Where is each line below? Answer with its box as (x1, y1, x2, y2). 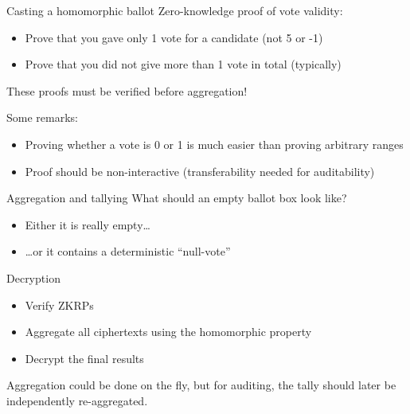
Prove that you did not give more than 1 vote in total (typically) (25, 56, 342, 72)
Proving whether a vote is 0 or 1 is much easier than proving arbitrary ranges (25, 135, 404, 152)
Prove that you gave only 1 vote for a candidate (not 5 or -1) (25, 29, 323, 45)
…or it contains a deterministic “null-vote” (25, 243, 231, 260)
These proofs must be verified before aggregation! (6, 82, 248, 99)
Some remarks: (6, 109, 78, 126)
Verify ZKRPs (25, 296, 94, 313)
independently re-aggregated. (6, 392, 148, 408)
